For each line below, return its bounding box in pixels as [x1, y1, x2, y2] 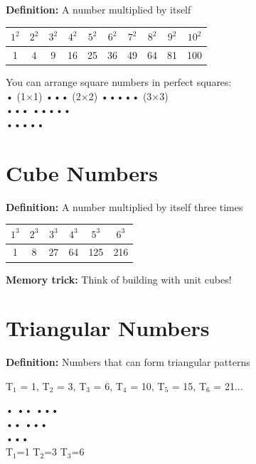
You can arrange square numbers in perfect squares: [6, 75, 232, 90]
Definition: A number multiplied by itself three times [6, 199, 243, 214]
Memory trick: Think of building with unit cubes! [6, 271, 232, 286]
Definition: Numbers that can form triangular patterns [6, 355, 250, 369]
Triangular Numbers [6, 313, 210, 342]
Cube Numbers [6, 158, 158, 187]
